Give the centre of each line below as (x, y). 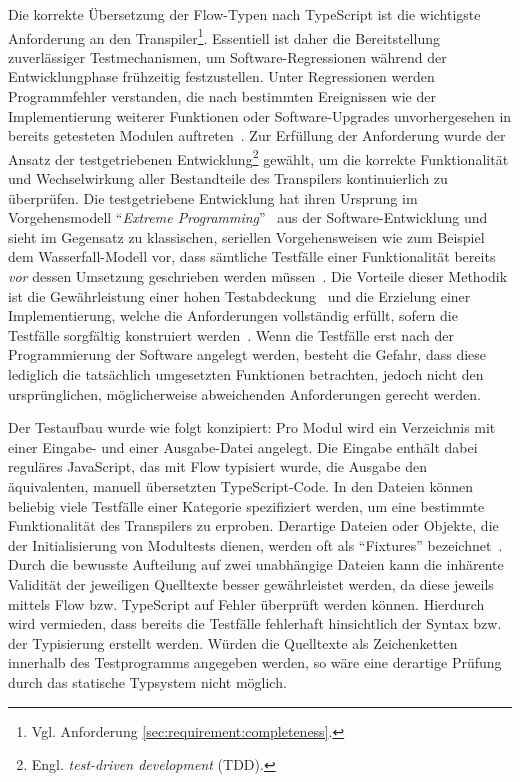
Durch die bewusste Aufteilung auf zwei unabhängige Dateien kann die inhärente (256, 564)
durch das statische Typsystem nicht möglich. (147, 681)
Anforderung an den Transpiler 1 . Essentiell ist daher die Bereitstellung (224, 36)
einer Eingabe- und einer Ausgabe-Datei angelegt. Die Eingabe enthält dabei (243, 446)
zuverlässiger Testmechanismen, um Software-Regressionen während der (227, 56)
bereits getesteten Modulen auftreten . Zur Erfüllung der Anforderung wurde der (257, 135)
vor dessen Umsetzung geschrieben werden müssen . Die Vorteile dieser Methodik (258, 276)
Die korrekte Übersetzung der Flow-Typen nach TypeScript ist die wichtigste (244, 14)
